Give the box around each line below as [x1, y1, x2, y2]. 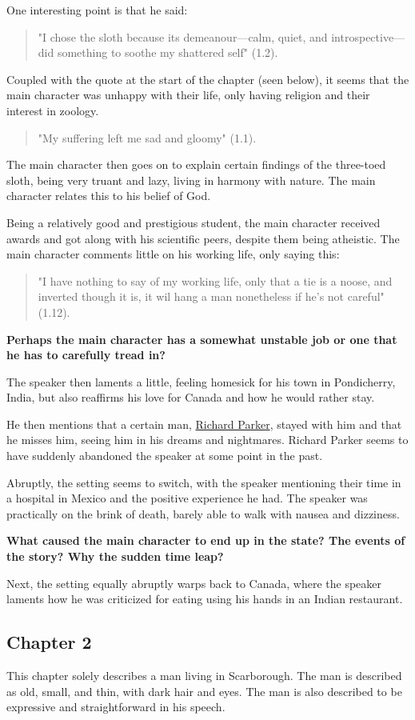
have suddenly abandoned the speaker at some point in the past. [6, 447, 323, 464]
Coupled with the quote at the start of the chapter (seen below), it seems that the [6, 70, 409, 87]
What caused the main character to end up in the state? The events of [6, 532, 405, 549]
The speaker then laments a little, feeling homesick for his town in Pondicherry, [6, 373, 396, 390]
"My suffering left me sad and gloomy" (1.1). [38, 129, 257, 146]
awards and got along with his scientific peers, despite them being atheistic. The [6, 230, 400, 246]
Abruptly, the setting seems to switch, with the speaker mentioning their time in [6, 474, 401, 490]
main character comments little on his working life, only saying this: [6, 246, 340, 262]
